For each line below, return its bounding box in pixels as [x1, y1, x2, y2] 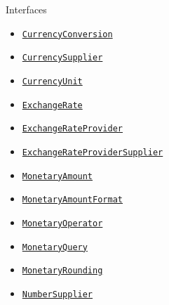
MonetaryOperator [22, 218, 103, 228]
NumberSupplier [22, 289, 93, 299]
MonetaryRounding [22, 266, 103, 276]
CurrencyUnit [22, 76, 83, 86]
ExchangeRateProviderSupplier [22, 147, 163, 157]
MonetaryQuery [22, 242, 88, 252]
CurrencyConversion [22, 29, 113, 39]
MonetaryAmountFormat [22, 195, 123, 205]
